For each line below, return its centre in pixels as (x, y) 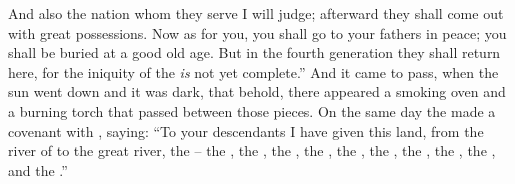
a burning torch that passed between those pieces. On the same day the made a (252, 110)
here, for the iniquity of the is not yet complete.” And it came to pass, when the (253, 71)
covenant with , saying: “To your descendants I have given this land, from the (246, 130)
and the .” (38, 169)
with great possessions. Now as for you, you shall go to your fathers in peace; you (257, 32)
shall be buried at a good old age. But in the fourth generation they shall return (254, 52)
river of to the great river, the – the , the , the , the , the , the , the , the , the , (252, 150)
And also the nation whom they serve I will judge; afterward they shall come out (256, 13)
